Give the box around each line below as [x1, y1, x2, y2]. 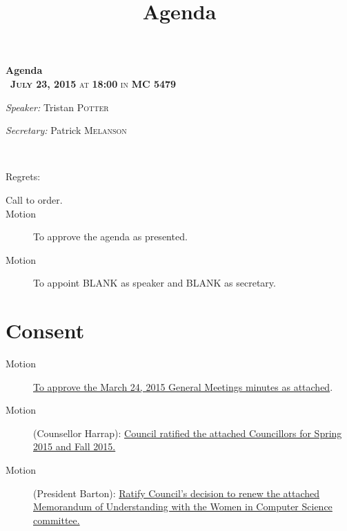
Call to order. [6, 192, 63, 206]
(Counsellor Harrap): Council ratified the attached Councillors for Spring [33, 425, 342, 440]
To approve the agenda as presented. [33, 229, 188, 244]
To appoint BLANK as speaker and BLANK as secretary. [33, 276, 276, 290]
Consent [6, 316, 85, 345]
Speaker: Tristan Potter [6, 99, 109, 114]
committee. [33, 512, 80, 527]
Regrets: [6, 169, 41, 184]
